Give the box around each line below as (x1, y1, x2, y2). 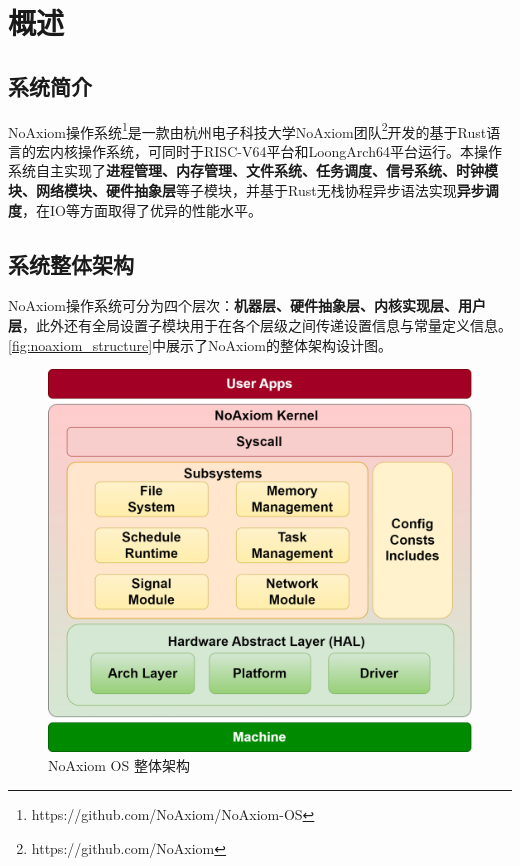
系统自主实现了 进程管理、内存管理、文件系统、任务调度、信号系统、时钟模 (8, 160, 498, 181)
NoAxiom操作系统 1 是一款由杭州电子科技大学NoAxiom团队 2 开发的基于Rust (8, 118, 487, 142)
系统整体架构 (8, 248, 134, 279)
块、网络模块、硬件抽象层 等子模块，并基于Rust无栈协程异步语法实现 (8, 180, 457, 201)
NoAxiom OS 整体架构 (48, 755, 190, 776)
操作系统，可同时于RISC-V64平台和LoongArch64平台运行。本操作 (77, 140, 502, 161)
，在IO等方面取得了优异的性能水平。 (22, 199, 262, 220)
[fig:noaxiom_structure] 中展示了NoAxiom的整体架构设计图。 (8, 334, 393, 355)
